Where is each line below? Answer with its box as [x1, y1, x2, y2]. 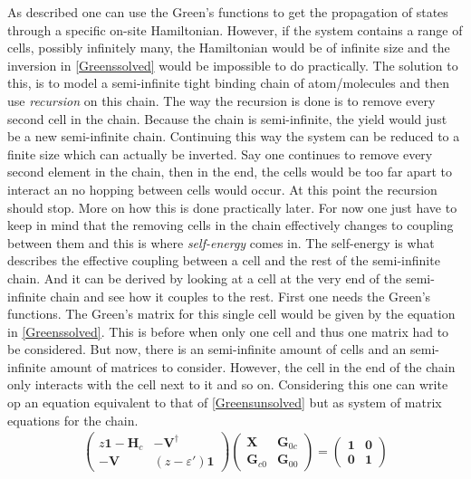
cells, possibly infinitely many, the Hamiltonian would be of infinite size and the [7, 38, 450, 57]
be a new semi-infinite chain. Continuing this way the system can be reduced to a [7, 127, 460, 146]
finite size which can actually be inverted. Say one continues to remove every [7, 144, 433, 163]
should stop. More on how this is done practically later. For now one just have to [7, 197, 457, 216]
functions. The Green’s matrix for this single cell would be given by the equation [7, 304, 456, 323]
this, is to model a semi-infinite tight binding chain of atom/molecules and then [7, 73, 449, 92]
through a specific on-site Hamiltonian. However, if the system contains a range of [7, 20, 463, 39]
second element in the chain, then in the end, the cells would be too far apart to [7, 162, 452, 181]
